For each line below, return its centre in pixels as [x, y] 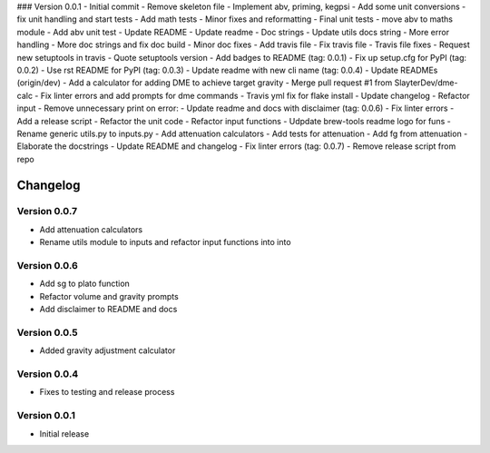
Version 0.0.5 [47, 332]
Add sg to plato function [85, 284]
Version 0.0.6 [48, 266]
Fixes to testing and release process [107, 392]
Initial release [64, 433]
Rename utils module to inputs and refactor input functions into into [165, 242]
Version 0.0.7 [47, 212]
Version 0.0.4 [48, 374]
